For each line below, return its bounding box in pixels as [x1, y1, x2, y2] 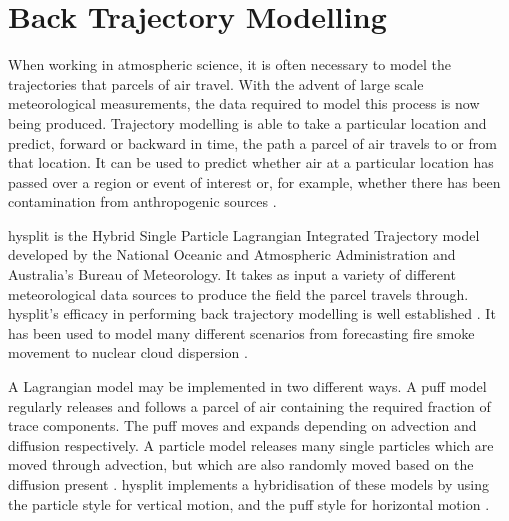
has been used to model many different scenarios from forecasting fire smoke [8, 322, 475, 343]
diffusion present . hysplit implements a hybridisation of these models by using [8, 474, 490, 494]
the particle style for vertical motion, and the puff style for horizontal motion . [8, 493, 490, 514]
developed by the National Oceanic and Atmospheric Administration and [8, 244, 456, 265]
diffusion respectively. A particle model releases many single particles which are [8, 434, 494, 455]
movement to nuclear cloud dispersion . [8, 342, 248, 363]
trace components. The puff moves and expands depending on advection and [8, 415, 477, 436]
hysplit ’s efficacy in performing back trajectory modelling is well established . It [8, 303, 496, 324]
